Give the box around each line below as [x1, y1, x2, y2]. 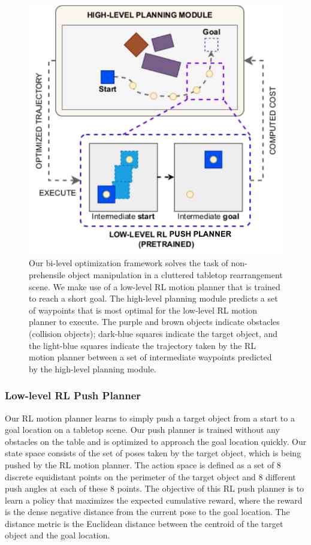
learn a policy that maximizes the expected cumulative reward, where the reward [5, 493, 303, 506]
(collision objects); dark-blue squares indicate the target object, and [29, 327, 278, 339]
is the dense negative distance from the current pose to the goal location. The [5, 505, 290, 518]
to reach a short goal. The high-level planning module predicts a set [29, 292, 278, 305]
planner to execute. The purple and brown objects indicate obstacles [29, 315, 280, 328]
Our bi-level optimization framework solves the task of [29, 257, 228, 269]
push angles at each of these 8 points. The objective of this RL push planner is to [5, 482, 304, 495]
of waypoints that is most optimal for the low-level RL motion [29, 303, 257, 316]
